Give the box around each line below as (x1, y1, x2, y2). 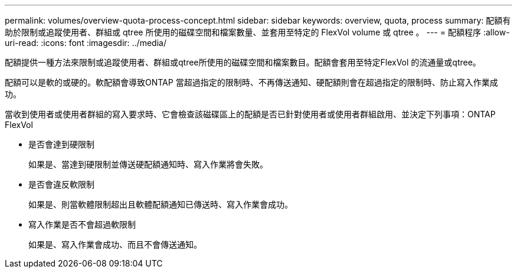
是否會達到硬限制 (28, 139, 94, 149)
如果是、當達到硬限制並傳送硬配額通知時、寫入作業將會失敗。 (28, 159, 268, 169)
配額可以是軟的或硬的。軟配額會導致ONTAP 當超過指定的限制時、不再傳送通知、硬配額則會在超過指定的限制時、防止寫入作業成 (5, 77, 498, 87)
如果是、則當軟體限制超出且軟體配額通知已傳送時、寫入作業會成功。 (28, 199, 293, 209)
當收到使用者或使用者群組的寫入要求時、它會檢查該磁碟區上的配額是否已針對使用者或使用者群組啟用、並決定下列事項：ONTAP (5, 109, 496, 119)
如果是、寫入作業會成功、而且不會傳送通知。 (28, 239, 202, 249)
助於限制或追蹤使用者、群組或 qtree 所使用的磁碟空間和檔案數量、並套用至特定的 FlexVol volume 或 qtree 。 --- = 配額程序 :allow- (5, 27, 510, 37)
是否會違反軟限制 (28, 179, 94, 189)
